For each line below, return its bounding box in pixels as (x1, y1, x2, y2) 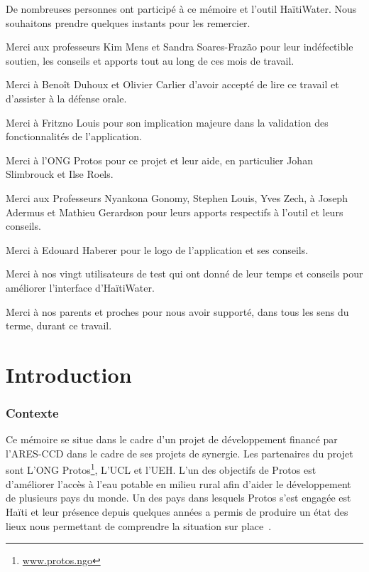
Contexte (6, 403, 59, 421)
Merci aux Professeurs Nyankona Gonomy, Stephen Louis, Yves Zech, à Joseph (6, 190, 348, 205)
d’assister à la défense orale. (6, 90, 127, 105)
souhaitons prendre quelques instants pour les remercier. (6, 15, 250, 30)
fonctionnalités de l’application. (6, 129, 142, 144)
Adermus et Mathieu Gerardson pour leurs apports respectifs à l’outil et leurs (6, 204, 343, 219)
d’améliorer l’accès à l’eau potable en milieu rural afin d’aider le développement (6, 476, 351, 491)
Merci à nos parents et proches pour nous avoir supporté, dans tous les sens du (6, 304, 349, 319)
